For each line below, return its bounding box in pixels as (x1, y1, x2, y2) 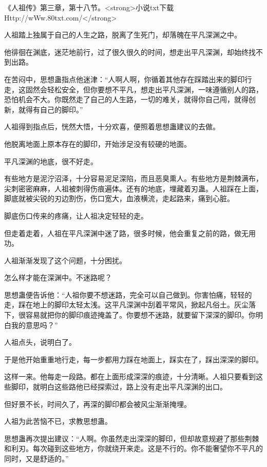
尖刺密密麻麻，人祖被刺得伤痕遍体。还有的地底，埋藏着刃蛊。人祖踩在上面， (4, 183, 263, 193)
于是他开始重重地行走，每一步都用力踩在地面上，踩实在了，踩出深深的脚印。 (4, 354, 263, 364)
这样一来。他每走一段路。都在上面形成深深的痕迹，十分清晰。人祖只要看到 (4, 371, 256, 382)
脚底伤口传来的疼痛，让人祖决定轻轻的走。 (4, 210, 148, 221)
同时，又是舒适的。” (4, 453, 69, 463)
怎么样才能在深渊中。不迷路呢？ (4, 272, 112, 283)
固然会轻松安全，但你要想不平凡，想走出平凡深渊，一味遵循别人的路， (25, 84, 263, 94)
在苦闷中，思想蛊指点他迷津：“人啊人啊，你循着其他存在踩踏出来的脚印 (4, 73, 245, 84)
